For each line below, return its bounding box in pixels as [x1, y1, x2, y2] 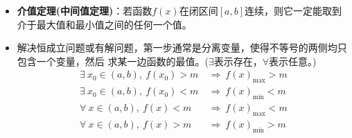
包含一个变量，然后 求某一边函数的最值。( [17, 53, 209, 68]
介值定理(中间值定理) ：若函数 [17, 3, 152, 17]
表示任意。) [269, 53, 317, 68]
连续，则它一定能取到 [244, 3, 342, 17]
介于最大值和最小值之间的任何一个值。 [17, 17, 192, 31]
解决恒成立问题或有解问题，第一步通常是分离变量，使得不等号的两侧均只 [17, 40, 347, 55]
